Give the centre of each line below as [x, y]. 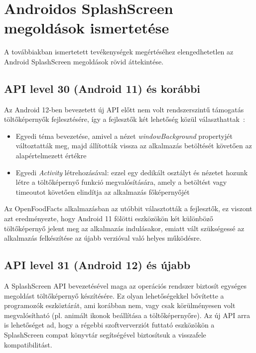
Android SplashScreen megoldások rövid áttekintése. [84, 61]
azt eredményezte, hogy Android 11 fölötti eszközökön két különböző [109, 218]
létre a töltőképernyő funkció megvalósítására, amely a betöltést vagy [121, 182]
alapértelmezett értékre [51, 156]
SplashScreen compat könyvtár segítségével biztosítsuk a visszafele [105, 335]
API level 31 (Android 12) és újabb [97, 265]
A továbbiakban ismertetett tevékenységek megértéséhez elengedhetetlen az [119, 52]
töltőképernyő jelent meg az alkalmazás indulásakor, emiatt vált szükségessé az [124, 228]
